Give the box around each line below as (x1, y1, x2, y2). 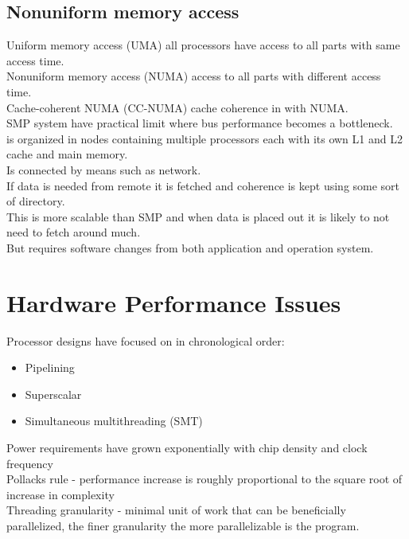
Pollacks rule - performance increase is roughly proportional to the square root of (6, 471, 403, 487)
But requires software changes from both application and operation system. (6, 239, 374, 256)
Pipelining (25, 359, 75, 376)
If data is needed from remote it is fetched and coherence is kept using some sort (6, 177, 400, 193)
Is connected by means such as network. (6, 161, 201, 178)
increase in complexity (6, 486, 115, 502)
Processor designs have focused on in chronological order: (6, 332, 285, 349)
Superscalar (25, 385, 82, 402)
